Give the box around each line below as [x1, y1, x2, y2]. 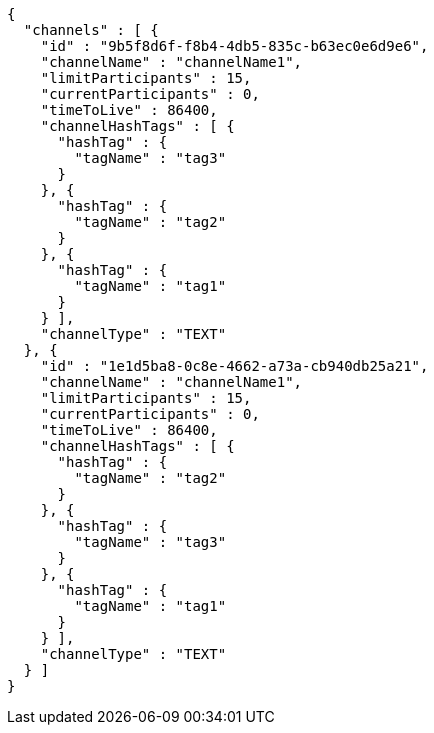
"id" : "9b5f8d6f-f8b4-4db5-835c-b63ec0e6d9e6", [40, 38, 429, 54]
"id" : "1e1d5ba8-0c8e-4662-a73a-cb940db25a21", [40, 358, 429, 374]
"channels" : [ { [23, 22, 159, 38]
